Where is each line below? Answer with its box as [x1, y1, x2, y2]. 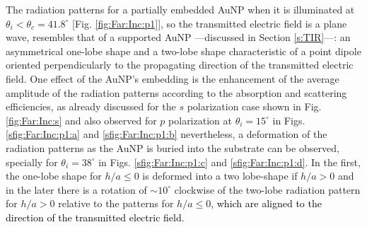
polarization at [168, 112, 232, 127]
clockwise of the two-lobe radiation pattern [174, 182, 361, 197]
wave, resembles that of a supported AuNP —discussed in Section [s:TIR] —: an [6, 30, 351, 45]
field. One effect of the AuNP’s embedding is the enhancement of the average [6, 71, 339, 86]
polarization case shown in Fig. [187, 99, 322, 114]
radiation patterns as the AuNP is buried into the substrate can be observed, [6, 140, 339, 155]
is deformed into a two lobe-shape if [142, 168, 298, 183]
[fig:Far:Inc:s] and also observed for [6, 112, 157, 127]
